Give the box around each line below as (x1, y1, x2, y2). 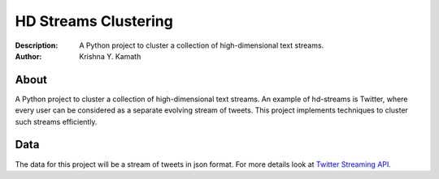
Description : (15, 40, 59, 50)
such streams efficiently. (15, 117, 98, 126)
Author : (15, 51, 42, 61)
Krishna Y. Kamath (79, 51, 141, 61)
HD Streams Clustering (15, 12, 174, 30)
